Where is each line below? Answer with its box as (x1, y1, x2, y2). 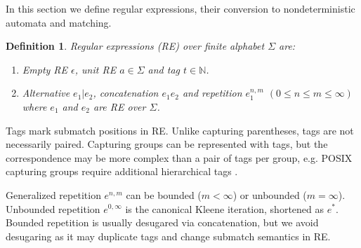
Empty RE (22, 62, 68, 76)
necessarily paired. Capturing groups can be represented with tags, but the (6, 137, 328, 151)
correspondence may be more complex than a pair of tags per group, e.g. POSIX (6, 150, 353, 165)
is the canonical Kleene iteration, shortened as (125, 201, 324, 216)
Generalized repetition (6, 187, 101, 202)
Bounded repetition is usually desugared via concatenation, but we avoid (6, 215, 319, 230)
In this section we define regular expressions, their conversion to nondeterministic (6, 1, 355, 15)
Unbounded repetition (6, 201, 100, 216)
